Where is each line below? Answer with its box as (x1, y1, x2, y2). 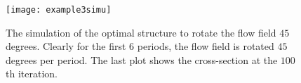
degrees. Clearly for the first (6, 39, 126, 53)
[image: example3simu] (6, 5, 112, 15)
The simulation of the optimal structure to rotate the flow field (6, 25, 276, 39)
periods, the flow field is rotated (137, 39, 274, 53)
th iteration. (6, 66, 58, 81)
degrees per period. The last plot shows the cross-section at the (6, 52, 278, 67)
